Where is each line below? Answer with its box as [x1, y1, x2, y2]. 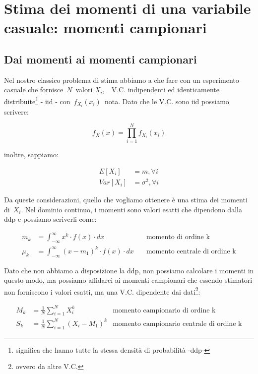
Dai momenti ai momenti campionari [4, 51, 197, 66]
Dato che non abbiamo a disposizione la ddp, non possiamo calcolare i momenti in [4, 265, 254, 275]
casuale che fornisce [4, 84, 64, 95]
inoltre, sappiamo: [4, 149, 59, 160]
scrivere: [4, 106, 29, 117]
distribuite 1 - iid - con [4, 94, 70, 106]
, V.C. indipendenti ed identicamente [102, 84, 220, 95]
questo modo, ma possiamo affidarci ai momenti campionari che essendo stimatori [4, 275, 253, 285]
